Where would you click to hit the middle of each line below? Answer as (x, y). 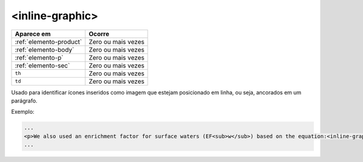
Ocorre (99, 34)
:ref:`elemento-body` (44, 49)
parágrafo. (24, 101)
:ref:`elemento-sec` (42, 65)
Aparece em (33, 34)
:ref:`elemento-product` (48, 42)
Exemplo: (23, 112)
